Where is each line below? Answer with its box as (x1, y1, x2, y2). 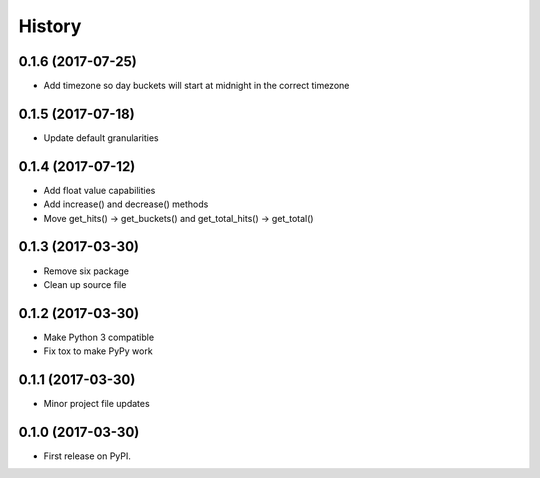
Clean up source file (43, 278, 127, 290)
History (18, 15, 82, 37)
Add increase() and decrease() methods (43, 198, 209, 210)
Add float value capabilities (43, 184, 156, 196)
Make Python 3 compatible (43, 331, 155, 343)
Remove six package (43, 265, 130, 277)
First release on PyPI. (43, 450, 132, 462)
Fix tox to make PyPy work (43, 345, 154, 357)
